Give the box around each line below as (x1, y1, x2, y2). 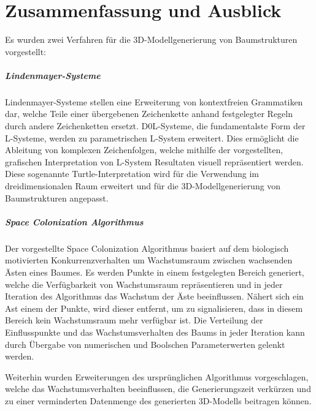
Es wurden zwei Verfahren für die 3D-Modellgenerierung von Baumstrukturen (5, 33, 298, 46)
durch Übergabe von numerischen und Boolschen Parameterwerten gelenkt (5, 337, 285, 350)
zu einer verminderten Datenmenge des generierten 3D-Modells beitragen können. (5, 394, 312, 407)
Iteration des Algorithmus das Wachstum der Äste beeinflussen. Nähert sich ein (5, 290, 304, 303)
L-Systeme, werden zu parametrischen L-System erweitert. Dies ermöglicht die (5, 131, 299, 144)
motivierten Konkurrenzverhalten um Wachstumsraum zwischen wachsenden (5, 254, 293, 266)
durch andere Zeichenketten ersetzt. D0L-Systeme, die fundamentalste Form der (5, 119, 306, 132)
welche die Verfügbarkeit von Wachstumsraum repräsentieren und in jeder (5, 277, 283, 290)
